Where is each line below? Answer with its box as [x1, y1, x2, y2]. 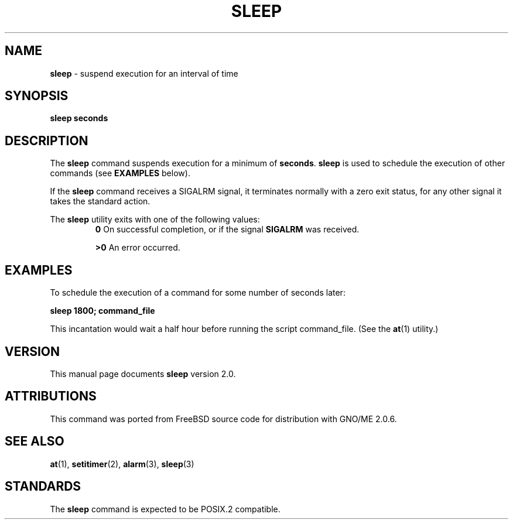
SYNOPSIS [5, 88, 69, 104]
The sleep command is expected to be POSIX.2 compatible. [50, 504, 281, 514]
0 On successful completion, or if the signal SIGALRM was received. [95, 224, 360, 235]
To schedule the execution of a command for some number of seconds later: [50, 287, 346, 298]
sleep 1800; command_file [50, 306, 155, 316]
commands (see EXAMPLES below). [50, 168, 190, 179]
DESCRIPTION [5, 133, 88, 148]
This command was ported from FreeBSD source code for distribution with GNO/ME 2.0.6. [50, 413, 397, 424]
